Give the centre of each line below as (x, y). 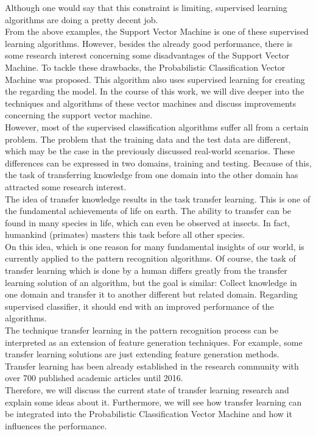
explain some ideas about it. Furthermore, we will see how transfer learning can (153, 402)
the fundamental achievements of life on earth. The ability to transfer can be (148, 211)
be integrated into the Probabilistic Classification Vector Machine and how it (149, 414)
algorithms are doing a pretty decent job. (82, 19)
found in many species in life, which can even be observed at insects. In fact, (148, 222)
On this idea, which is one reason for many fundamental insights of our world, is (155, 246)
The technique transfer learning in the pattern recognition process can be (142, 330)
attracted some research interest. (66, 186)
